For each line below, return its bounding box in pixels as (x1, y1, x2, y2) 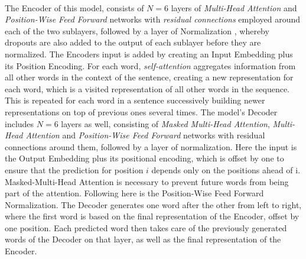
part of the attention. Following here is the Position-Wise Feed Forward (5, 187, 264, 199)
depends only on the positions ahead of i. (151, 163, 301, 176)
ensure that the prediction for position (5, 163, 144, 176)
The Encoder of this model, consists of (5, 1, 144, 14)
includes (5, 117, 34, 129)
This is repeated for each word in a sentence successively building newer (5, 94, 265, 106)
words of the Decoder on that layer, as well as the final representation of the (5, 233, 281, 245)
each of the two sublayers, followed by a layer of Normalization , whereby (5, 24, 269, 37)
